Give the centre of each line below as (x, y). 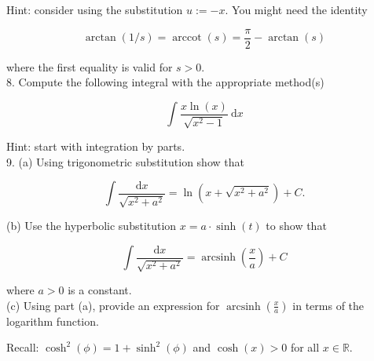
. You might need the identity (296, 9)
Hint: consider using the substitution (95, 9)
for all (305, 347)
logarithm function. (53, 321)
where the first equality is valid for (90, 66)
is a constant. (100, 290)
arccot (187, 38)
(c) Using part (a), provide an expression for (113, 305)
